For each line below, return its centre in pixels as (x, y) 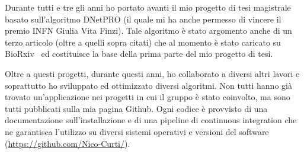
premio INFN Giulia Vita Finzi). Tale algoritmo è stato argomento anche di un (148, 31)
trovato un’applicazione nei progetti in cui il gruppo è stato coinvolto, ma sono (148, 97)
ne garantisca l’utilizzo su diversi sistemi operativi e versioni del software (137, 131)
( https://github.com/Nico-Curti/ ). (68, 143)
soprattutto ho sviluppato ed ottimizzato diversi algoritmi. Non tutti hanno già (148, 85)
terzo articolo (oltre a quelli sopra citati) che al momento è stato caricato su (143, 42)
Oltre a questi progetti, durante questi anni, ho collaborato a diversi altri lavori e (152, 73)
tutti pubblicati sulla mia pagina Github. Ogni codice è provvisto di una (136, 108)
